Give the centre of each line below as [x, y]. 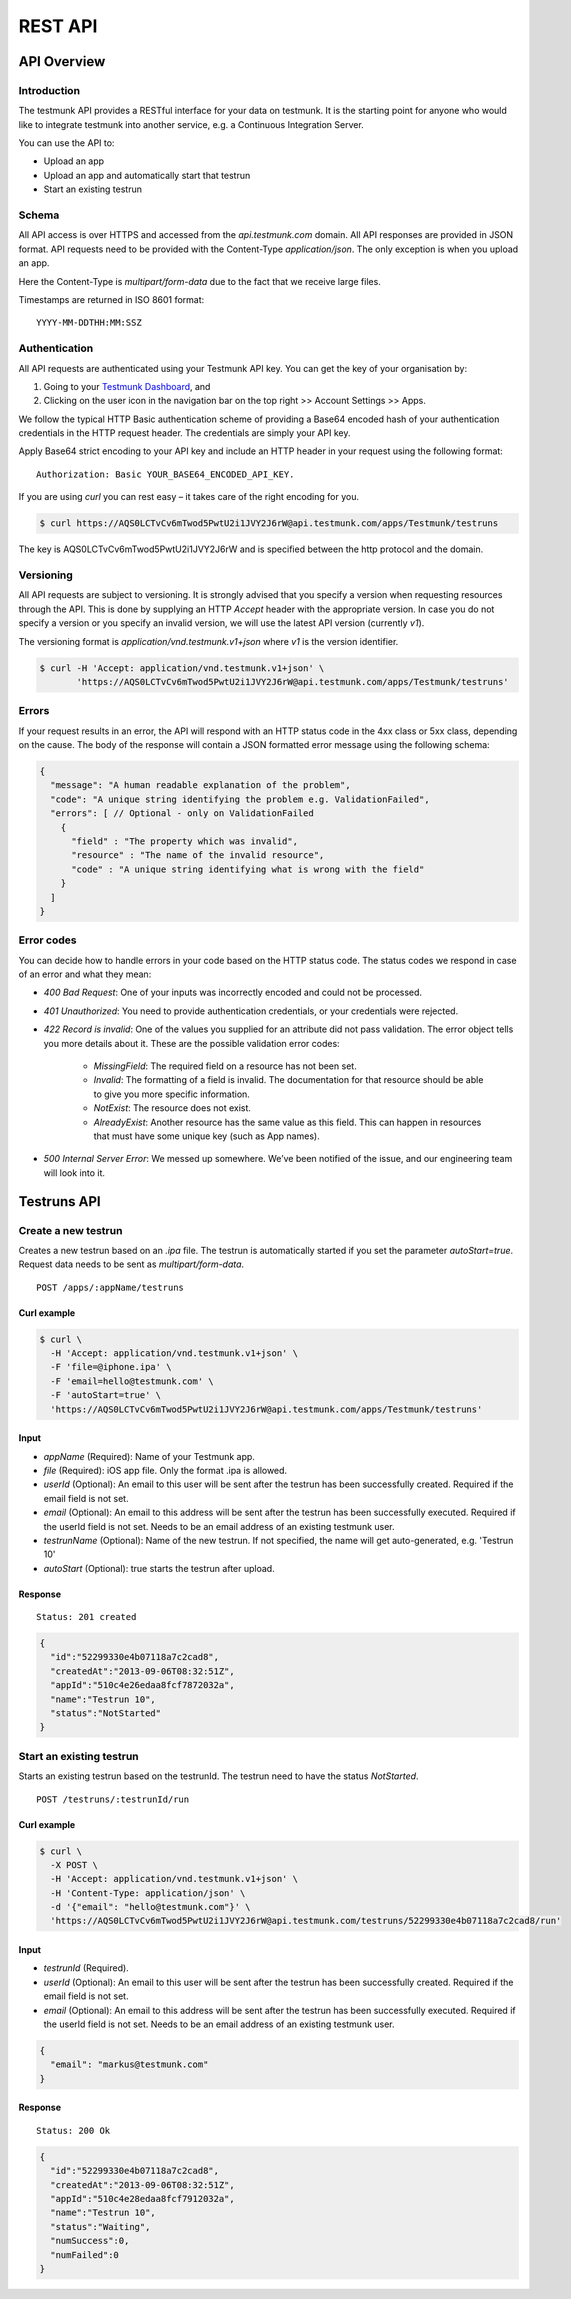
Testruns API [59, 1201]
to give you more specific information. [171, 1094]
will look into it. [74, 1172]
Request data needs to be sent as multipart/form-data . [131, 1264]
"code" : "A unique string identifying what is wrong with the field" [248, 869]
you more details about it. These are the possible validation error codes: [191, 1043]
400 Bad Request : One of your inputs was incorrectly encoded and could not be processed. [233, 992]
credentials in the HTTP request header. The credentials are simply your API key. [184, 433]
